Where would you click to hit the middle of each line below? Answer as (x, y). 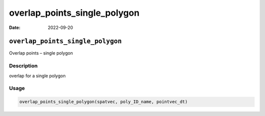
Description (23, 66)
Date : (15, 28)
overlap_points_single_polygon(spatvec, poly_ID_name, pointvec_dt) (104, 102)
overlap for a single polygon (37, 76)
